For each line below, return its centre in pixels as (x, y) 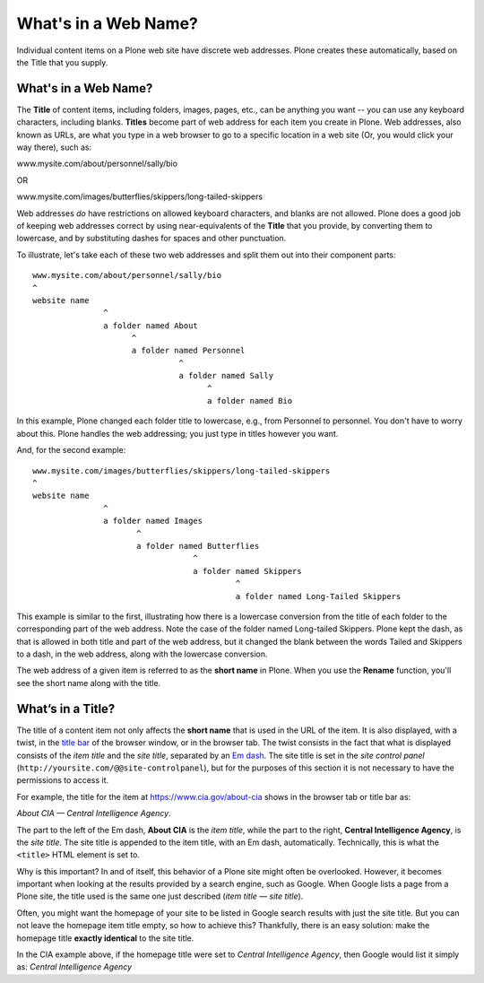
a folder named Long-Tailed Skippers (318, 596)
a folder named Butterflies (198, 546)
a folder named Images (153, 521)
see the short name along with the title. (89, 683)
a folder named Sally (226, 376)
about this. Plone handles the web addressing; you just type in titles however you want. (177, 433)
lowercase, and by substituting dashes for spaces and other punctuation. (151, 239)
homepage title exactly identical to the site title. (105, 938)
